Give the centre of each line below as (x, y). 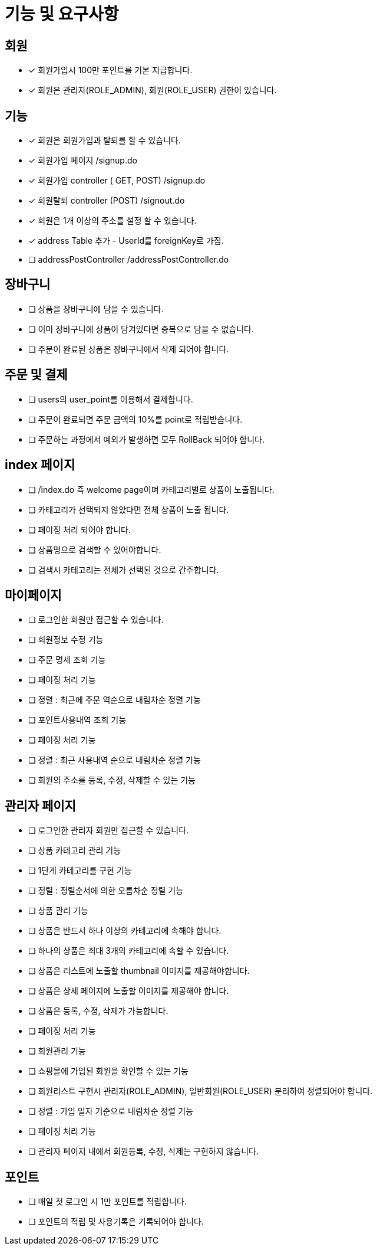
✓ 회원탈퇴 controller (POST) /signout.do (107, 201)
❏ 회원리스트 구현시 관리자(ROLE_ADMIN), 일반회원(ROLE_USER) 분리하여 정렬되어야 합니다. (201, 1091)
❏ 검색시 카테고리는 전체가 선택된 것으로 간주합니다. (124, 570)
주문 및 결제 (36, 375)
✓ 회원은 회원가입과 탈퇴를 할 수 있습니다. (105, 140)
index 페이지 (40, 465)
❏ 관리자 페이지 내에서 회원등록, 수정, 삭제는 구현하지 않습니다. (144, 1151)
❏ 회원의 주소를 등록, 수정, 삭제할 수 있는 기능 (112, 780)
